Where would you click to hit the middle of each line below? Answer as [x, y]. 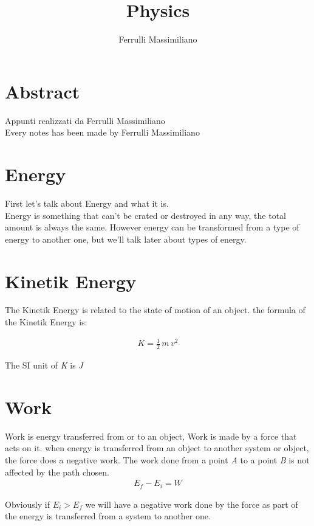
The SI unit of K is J [44, 365]
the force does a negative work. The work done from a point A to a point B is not [157, 459]
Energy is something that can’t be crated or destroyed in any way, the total [145, 215]
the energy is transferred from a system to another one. [108, 516]
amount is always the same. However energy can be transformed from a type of [152, 227]
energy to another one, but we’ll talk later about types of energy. [126, 239]
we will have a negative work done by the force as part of [192, 504]
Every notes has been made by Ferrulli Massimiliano [102, 132]
